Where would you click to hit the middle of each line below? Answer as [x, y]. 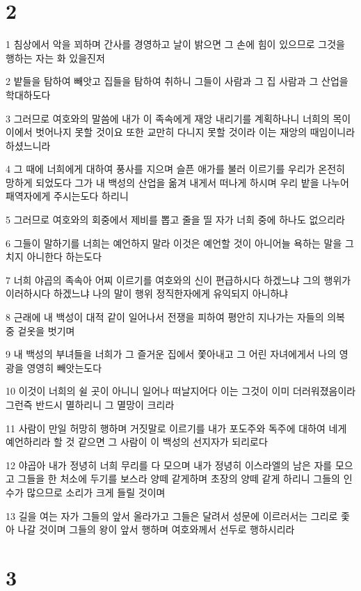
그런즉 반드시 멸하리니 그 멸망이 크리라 [90, 404]
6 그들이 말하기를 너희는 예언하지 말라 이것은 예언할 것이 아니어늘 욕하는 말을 [174, 243]
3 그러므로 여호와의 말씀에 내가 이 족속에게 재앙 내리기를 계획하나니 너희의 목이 [178, 118]
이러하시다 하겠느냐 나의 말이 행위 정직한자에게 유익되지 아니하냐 [147, 293]
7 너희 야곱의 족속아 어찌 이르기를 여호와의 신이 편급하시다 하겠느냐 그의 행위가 [178, 279]
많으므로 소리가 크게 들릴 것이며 [96, 492]
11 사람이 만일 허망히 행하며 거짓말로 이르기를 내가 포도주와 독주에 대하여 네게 [176, 428]
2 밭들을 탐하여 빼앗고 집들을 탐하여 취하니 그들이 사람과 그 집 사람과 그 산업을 [177, 81]
